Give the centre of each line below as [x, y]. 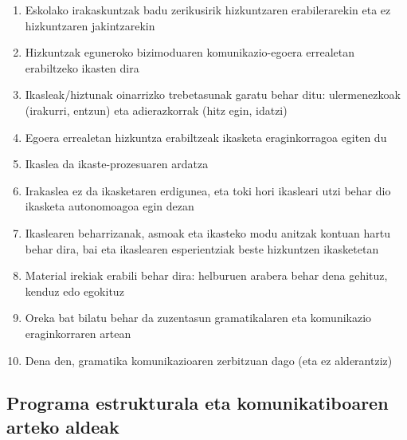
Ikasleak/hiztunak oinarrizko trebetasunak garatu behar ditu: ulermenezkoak [213, 94]
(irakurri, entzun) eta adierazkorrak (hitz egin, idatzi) [156, 110]
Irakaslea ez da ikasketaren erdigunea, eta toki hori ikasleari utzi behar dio [208, 190]
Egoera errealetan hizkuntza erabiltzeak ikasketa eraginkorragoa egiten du [206, 137]
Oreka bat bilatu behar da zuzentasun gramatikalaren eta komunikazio [198, 318]
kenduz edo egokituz [74, 291]
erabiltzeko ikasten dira [82, 67]
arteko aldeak [63, 426]
